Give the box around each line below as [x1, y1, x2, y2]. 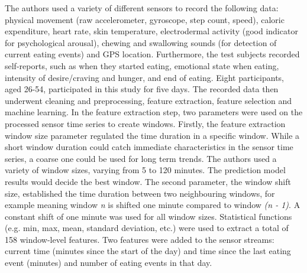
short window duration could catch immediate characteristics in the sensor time [5, 141, 293, 153]
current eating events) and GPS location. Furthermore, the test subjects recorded [5, 48, 300, 60]
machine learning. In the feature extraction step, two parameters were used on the [5, 106, 303, 118]
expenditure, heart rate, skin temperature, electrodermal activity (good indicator [5, 25, 298, 37]
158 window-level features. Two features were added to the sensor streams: [5, 233, 274, 245]
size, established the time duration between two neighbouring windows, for [5, 187, 275, 199]
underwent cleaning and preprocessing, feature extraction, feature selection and [5, 94, 292, 106]
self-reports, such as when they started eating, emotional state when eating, [5, 59, 279, 71]
